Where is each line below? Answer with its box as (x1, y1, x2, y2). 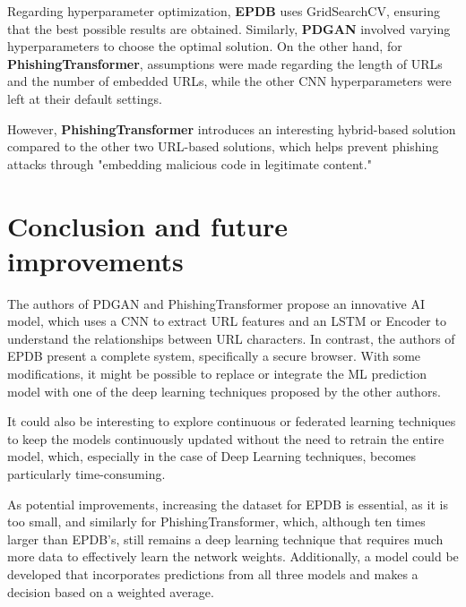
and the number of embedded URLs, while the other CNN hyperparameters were (7, 72, 452, 90)
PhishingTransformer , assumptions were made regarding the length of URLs (7, 54, 443, 73)
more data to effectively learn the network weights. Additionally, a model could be (7, 547, 459, 566)
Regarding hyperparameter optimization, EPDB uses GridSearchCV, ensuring (7, 2, 440, 20)
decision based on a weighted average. (7, 582, 214, 601)
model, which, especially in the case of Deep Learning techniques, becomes (7, 447, 417, 466)
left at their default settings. (7, 89, 162, 107)
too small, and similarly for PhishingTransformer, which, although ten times (7, 512, 426, 531)
